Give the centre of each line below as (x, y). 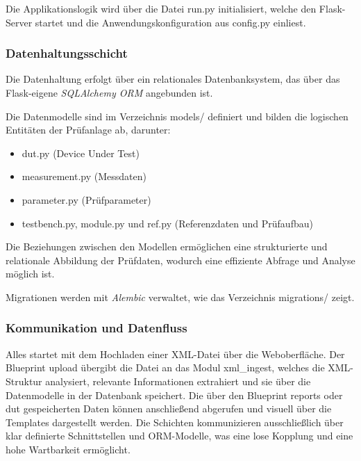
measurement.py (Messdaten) (84, 176)
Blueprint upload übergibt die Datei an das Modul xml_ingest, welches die (165, 367)
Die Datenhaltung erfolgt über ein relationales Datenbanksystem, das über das (173, 79)
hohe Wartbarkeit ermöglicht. (68, 449)
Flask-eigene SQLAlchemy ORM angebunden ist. (109, 92)
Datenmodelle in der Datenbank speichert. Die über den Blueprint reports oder (174, 395)
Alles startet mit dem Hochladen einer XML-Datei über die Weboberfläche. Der (175, 354)
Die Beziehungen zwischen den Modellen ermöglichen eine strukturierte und (167, 246)
